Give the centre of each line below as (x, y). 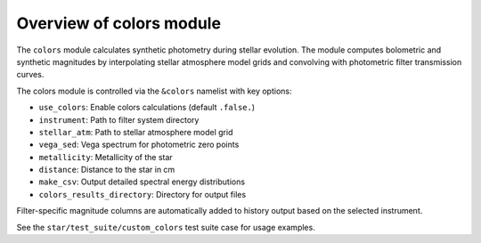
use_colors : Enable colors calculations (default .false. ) (147, 108)
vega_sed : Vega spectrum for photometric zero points (139, 145)
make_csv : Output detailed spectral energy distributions (142, 182)
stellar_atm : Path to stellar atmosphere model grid (136, 132)
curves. (30, 75)
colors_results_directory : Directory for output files (143, 194)
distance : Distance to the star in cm (107, 170)
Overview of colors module (119, 23)
